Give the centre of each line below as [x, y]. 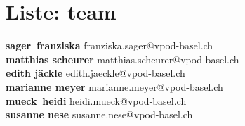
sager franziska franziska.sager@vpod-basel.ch [110, 45]
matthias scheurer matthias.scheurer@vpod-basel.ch [122, 59]
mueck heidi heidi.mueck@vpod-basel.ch [96, 100]
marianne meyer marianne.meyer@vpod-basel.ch [114, 86]
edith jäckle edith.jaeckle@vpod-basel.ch [95, 73]
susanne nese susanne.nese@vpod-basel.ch [99, 114]
